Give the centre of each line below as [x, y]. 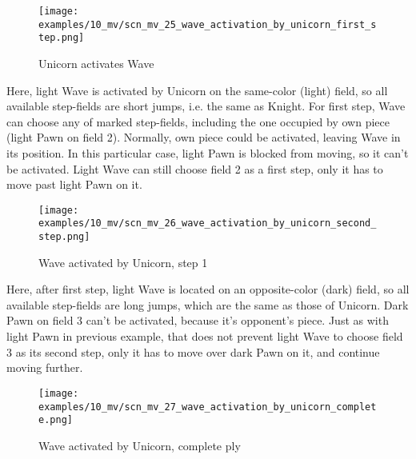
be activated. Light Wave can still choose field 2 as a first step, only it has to [195, 168]
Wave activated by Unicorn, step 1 [123, 262]
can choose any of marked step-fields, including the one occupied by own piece [198, 121]
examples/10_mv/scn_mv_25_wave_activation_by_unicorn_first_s [208, 24]
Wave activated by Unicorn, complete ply [140, 445]
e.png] [56, 420]
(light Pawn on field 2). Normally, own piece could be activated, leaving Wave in [204, 137]
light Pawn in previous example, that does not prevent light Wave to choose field [205, 336]
